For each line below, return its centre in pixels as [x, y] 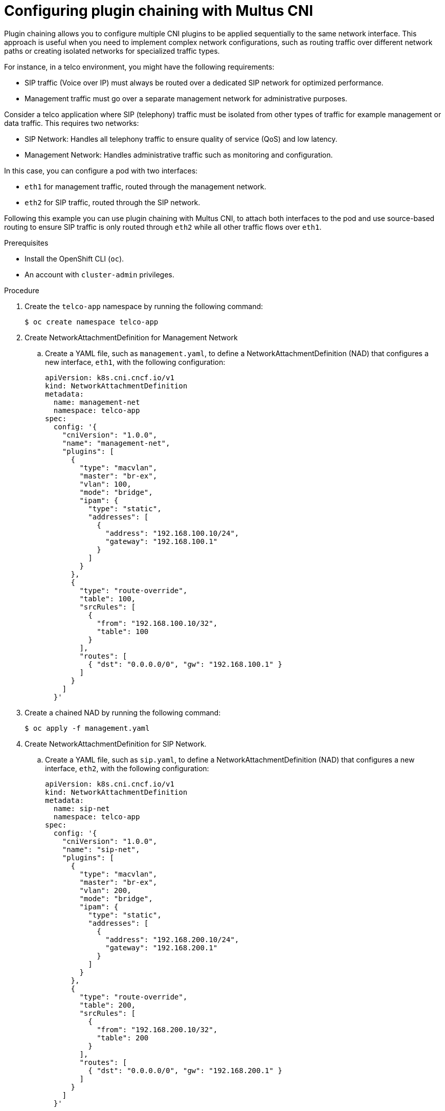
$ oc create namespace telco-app [92, 322]
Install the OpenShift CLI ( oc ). [74, 258]
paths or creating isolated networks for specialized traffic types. [112, 51]
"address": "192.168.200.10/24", [172, 939]
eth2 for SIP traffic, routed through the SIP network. [113, 202]
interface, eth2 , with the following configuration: [127, 768]
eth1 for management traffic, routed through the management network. [146, 186]
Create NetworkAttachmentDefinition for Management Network [131, 337]
